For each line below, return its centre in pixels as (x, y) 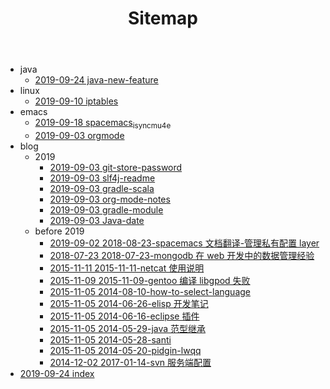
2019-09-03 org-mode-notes (110, 199)
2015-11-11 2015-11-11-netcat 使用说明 (127, 268)
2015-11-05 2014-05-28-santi (110, 339)
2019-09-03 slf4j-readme (102, 178)
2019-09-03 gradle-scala (102, 188)
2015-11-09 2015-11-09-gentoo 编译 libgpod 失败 (150, 280)
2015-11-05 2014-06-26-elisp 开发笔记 (129, 303)
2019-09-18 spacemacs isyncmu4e (103, 124)
